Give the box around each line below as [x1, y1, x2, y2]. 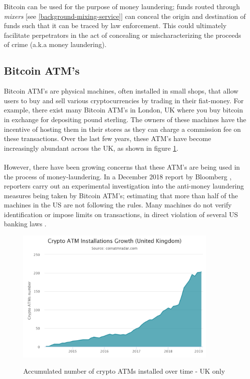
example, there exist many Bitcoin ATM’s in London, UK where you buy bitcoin [4, 105, 243, 115]
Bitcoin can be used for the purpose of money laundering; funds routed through [4, 1, 240, 11]
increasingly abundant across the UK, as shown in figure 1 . [4, 142, 178, 153]
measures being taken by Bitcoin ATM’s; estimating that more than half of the [4, 190, 238, 200]
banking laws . [4, 219, 46, 229]
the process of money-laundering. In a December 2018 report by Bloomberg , [4, 171, 232, 181]
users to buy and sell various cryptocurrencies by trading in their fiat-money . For [4, 95, 244, 105]
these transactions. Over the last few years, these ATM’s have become [4, 133, 211, 143]
